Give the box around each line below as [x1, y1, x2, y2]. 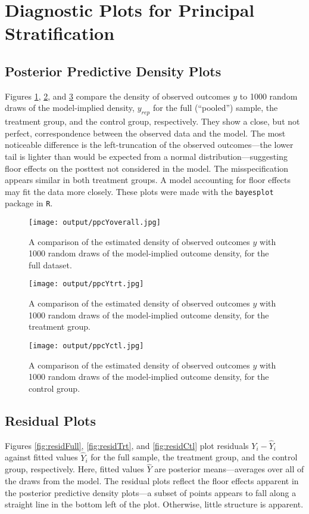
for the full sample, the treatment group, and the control [90, 451, 298, 463]
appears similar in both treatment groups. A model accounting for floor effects [5, 174, 291, 186]
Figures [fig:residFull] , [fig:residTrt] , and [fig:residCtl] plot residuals [5, 439, 249, 451]
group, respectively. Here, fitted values [5, 463, 144, 475]
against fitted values [5, 451, 78, 463]
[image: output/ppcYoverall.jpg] [29, 218, 161, 227]
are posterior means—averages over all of [154, 463, 304, 475]
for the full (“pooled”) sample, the [152, 101, 278, 114]
